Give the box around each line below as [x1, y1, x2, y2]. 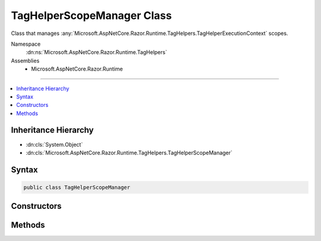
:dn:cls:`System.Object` [26, 141, 83, 148]
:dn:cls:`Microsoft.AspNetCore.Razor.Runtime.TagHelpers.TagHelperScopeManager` [26, 149, 233, 156]
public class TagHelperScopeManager [23, 184, 131, 191]
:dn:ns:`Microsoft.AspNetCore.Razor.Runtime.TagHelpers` [26, 49, 168, 56]
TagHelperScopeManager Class [11, 9, 172, 22]
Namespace [11, 40, 41, 47]
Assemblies [11, 57, 40, 64]
